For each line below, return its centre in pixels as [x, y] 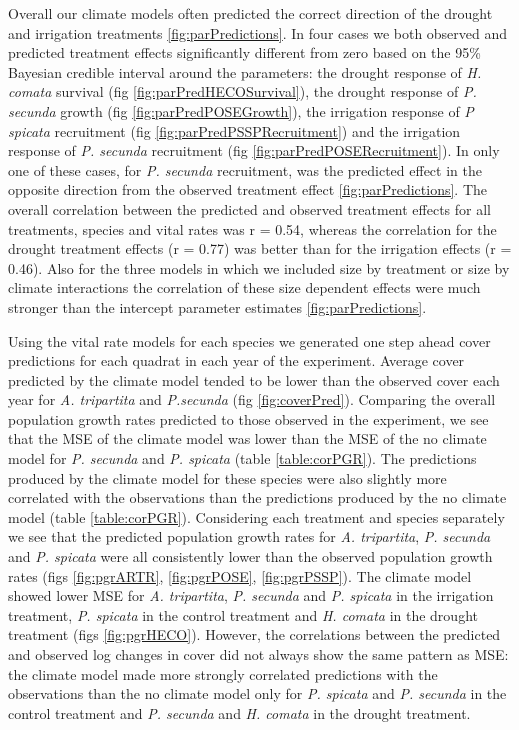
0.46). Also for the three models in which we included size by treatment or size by [259, 267]
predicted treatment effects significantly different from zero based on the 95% [244, 52]
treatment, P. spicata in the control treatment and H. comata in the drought [243, 614]
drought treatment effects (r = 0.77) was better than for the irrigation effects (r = [260, 248]
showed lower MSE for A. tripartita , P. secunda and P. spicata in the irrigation [251, 595]
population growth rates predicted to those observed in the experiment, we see [248, 418]
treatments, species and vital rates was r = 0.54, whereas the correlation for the [252, 228]
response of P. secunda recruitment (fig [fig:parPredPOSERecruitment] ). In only [254, 150]
